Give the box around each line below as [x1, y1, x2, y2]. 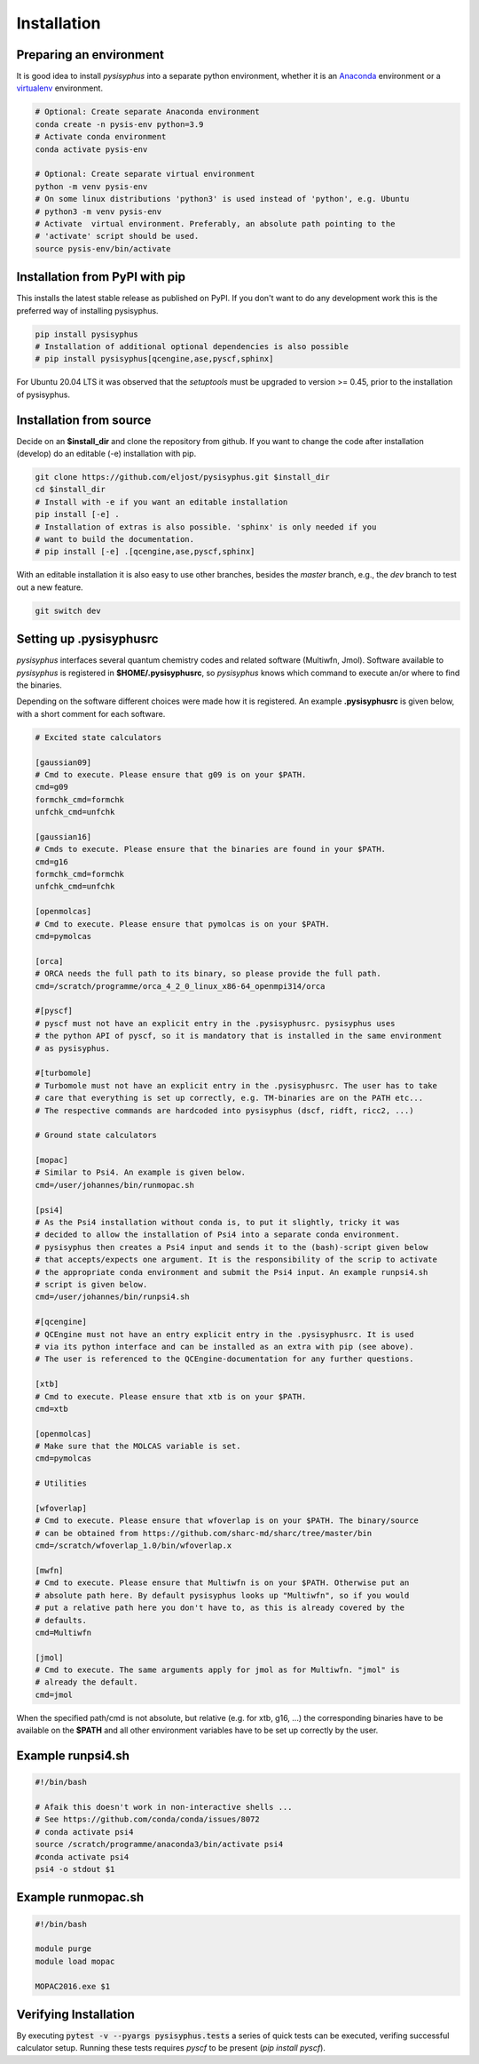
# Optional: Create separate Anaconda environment [35, 107, 261, 117]
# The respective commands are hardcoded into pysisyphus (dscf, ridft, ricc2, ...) [35, 1105, 414, 1115]
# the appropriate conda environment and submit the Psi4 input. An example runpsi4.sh [35, 1267, 428, 1277]
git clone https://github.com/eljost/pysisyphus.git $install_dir [35, 472, 330, 482]
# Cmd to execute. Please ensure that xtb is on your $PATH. [35, 1391, 307, 1401]
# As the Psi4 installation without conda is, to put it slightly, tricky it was [35, 1217, 401, 1228]
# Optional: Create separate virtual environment [35, 169, 255, 179]
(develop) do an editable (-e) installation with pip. [16, 449, 197, 459]
